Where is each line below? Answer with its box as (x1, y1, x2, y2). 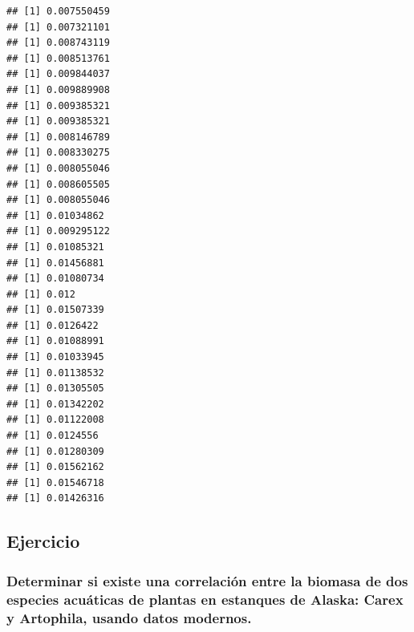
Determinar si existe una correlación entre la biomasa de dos (6, 570, 408, 590)
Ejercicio (6, 529, 80, 553)
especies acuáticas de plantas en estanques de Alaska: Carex (6, 589, 404, 609)
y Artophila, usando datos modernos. (6, 607, 252, 627)
